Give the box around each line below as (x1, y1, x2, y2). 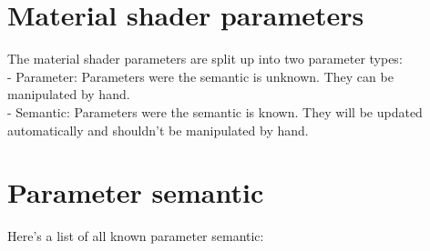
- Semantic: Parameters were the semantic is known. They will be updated (7, 102, 423, 121)
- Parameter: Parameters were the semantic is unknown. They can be (7, 66, 394, 85)
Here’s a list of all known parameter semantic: (7, 226, 264, 246)
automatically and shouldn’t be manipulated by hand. (7, 120, 309, 139)
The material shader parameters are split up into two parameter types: (7, 49, 403, 68)
